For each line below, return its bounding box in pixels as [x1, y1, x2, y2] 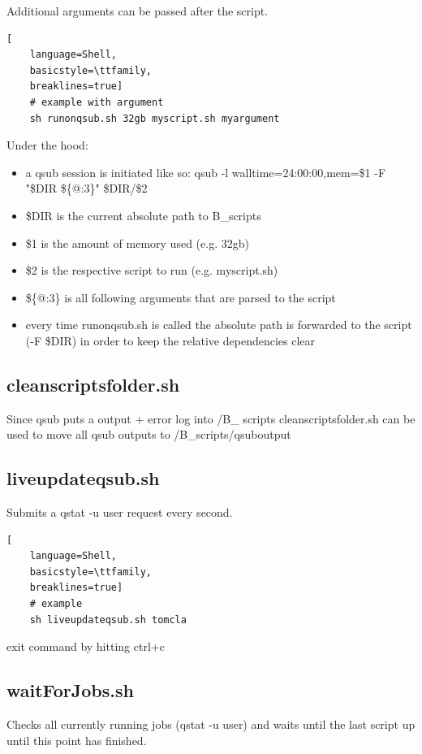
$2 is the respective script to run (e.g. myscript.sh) [25, 262, 278, 279]
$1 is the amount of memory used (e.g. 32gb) [25, 234, 249, 251]
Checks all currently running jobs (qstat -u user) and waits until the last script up [6, 716, 416, 733]
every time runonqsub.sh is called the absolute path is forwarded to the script [25, 316, 412, 333]
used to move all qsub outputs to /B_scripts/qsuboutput [6, 426, 291, 443]
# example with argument [29, 96, 164, 108]
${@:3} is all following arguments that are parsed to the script [25, 288, 336, 305]
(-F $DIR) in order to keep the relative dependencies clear [25, 331, 316, 349]
